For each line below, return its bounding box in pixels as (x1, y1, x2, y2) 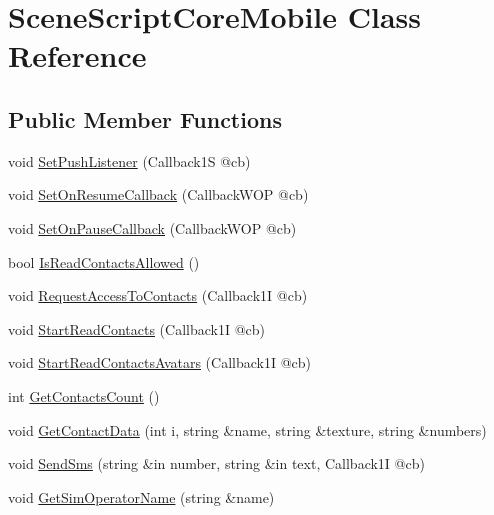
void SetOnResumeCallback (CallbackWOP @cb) (8, 184, 309, 205)
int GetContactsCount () (8, 385, 160, 406)
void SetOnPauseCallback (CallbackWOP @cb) (8, 217, 297, 238)
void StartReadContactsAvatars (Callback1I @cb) (8, 352, 312, 373)
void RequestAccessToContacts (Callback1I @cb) (8, 285, 308, 306)
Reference (8, 35, 147, 76)
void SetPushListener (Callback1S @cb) (8, 150, 251, 171)
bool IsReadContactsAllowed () (8, 251, 200, 272)
